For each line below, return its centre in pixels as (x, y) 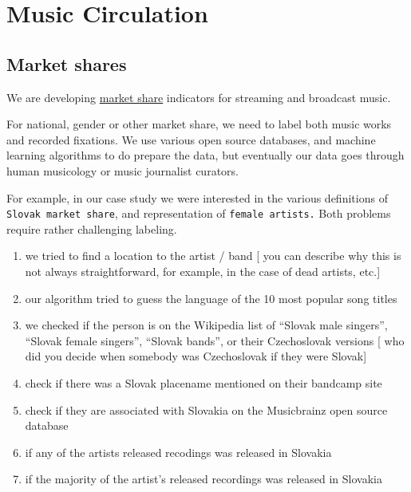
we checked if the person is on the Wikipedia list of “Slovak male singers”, (206, 325)
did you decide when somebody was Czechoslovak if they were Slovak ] (196, 356)
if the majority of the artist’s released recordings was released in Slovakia (204, 479)
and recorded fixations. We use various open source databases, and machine (191, 139)
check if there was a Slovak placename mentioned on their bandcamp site (204, 382)
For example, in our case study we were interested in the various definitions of (197, 197)
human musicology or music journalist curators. (123, 170)
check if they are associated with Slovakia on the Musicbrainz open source (206, 409)
